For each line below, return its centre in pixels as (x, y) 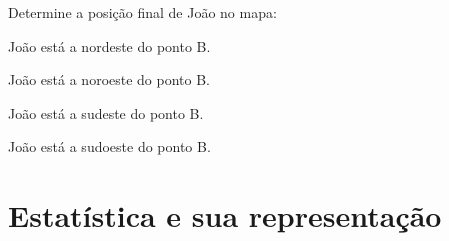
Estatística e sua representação (225, 215)
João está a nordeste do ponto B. (109, 45)
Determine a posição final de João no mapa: (142, 12)
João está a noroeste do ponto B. (109, 79)
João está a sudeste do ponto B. (106, 112)
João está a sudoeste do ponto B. (109, 146)
